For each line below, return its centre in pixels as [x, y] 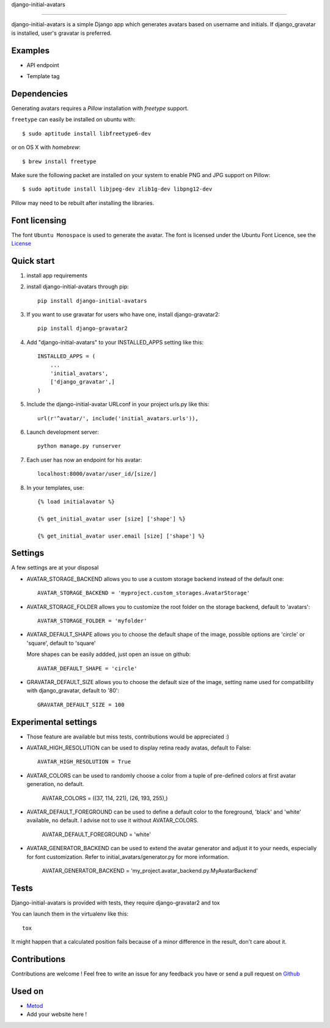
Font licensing [39, 220]
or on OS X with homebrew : [46, 147]
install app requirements [57, 275]
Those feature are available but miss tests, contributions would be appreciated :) [128, 737]
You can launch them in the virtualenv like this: [70, 914]
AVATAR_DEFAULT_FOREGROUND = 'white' [96, 834]
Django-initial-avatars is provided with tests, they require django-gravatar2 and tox [116, 902]
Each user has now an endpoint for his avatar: [84, 460]
